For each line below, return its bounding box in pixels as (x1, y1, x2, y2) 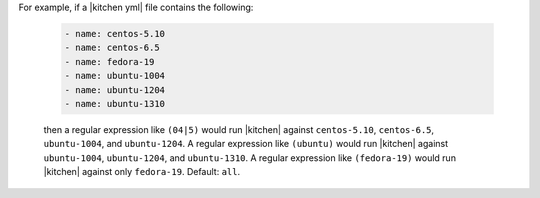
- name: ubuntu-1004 (64, 70, 165, 82)
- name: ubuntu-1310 (64, 98, 165, 109)
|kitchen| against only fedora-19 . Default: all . (43, 166, 240, 178)
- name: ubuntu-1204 (64, 84, 165, 95)
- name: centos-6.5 (64, 42, 160, 54)
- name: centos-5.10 (64, 28, 165, 39)
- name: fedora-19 (64, 56, 155, 67)
